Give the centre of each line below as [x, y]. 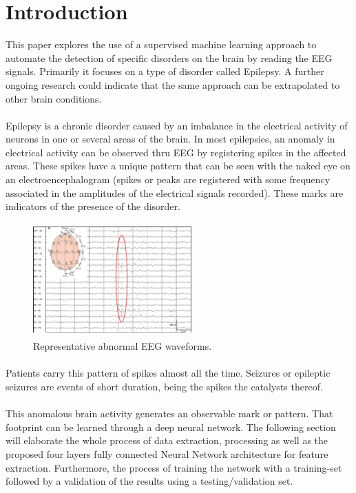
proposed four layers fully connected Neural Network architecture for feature [167, 453]
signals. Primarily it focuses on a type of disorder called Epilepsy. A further [165, 71]
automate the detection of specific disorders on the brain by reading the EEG [169, 57]
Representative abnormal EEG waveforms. [123, 346]
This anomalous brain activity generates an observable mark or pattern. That [169, 413]
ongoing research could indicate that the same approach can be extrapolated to [173, 84]
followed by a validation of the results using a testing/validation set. [149, 481]
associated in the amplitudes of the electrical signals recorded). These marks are [175, 192]
